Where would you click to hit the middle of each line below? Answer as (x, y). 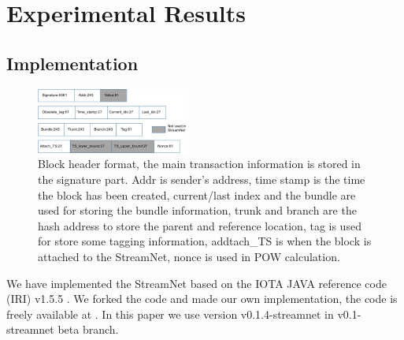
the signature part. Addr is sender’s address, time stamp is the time (202, 179)
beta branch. (88, 329)
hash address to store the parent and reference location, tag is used (200, 225)
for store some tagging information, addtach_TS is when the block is (205, 241)
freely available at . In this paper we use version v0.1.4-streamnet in (170, 314)
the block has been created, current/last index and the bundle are (197, 194)
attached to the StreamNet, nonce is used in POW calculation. (189, 256)
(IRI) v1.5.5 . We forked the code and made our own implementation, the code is (202, 299)
